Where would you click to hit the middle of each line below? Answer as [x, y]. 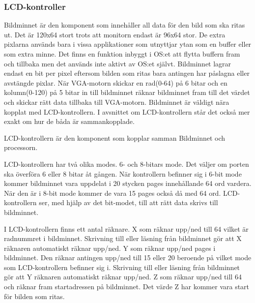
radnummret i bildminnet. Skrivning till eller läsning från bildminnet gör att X [123, 238]
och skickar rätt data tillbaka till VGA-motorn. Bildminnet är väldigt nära [117, 102]
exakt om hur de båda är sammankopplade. [69, 121]
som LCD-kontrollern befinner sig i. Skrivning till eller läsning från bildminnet [122, 267]
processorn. [21, 147]
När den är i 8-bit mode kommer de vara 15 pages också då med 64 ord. [113, 193]
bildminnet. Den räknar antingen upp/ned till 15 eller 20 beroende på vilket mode [128, 258]
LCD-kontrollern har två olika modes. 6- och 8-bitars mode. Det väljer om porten [127, 164]
